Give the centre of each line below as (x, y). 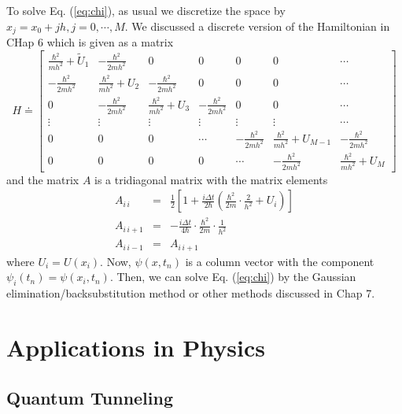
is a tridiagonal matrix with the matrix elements (211, 179)
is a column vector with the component (280, 261)
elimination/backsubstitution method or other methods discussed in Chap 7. (191, 293)
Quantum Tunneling (90, 397)
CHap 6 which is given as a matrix (90, 42)
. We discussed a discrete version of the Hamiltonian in (257, 26)
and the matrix (43, 179)
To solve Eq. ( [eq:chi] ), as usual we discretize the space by (146, 10)
